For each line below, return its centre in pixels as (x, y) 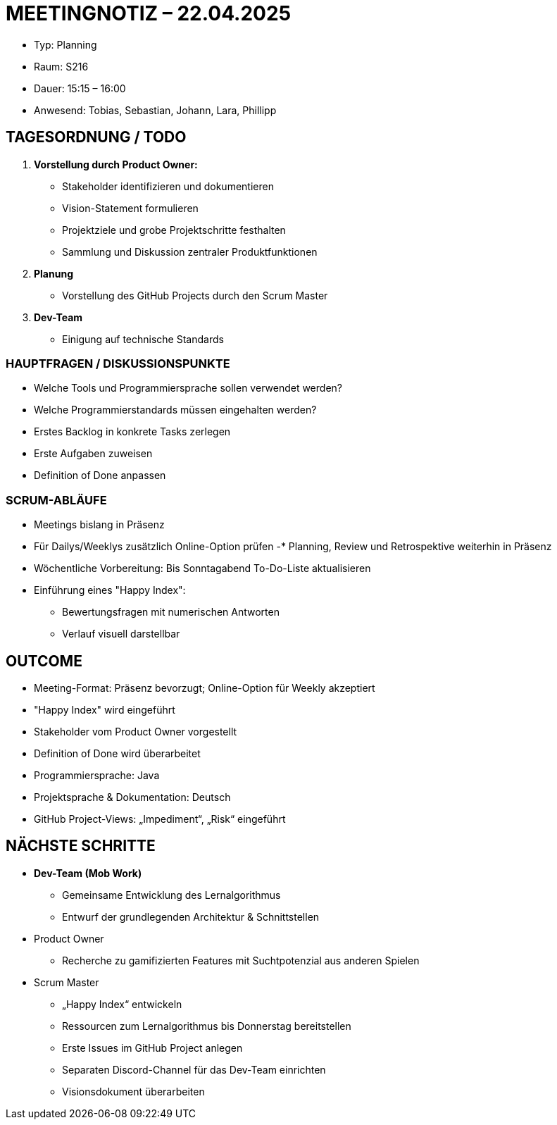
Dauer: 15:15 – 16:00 (80, 88)
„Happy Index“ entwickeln (122, 1004)
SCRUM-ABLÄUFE (56, 500)
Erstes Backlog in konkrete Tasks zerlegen (132, 432)
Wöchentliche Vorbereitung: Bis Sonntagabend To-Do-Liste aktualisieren (202, 568)
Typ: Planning (65, 44)
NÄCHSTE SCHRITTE (81, 846)
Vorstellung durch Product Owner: (116, 164)
